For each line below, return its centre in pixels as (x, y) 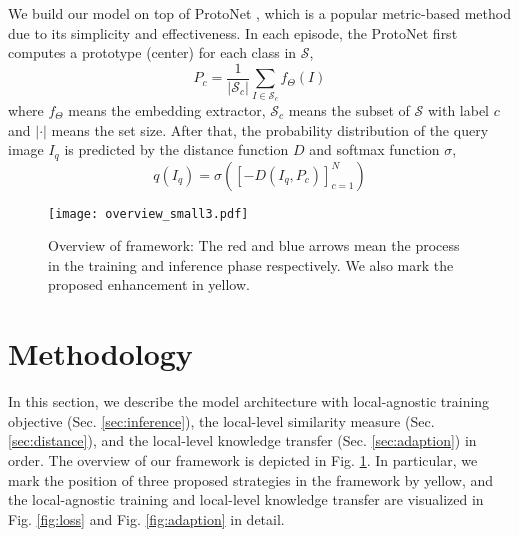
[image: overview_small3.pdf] (148, 213)
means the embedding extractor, (167, 109)
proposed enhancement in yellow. (149, 284)
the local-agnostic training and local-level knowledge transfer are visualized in (246, 499)
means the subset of (349, 109)
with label (458, 109)
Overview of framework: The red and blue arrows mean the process (254, 245)
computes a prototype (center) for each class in (152, 52)
